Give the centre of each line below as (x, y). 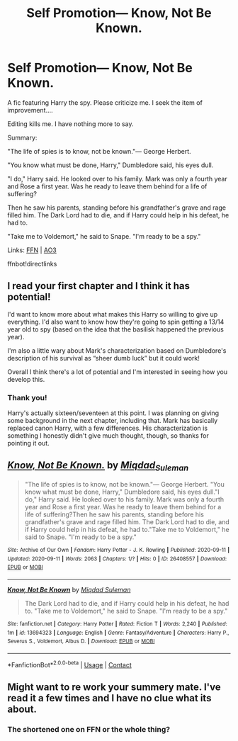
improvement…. (30, 110)
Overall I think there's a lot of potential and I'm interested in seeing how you (118, 372)
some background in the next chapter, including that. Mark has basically (113, 421)
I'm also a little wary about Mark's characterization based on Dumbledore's (117, 350)
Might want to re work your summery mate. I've (114, 688)
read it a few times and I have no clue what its (109, 698)
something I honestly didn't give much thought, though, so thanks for (108, 436)
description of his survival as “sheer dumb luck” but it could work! (103, 358)
